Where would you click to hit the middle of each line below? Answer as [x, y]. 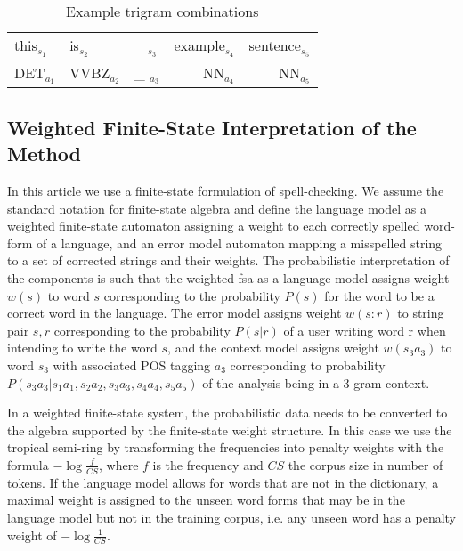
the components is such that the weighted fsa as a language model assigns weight [228, 277]
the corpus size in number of [366, 464]
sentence [275, 45]
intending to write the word [82, 348]
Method [44, 154]
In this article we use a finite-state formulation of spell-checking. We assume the [226, 190]
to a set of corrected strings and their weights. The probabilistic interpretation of [228, 260]
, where [118, 464]
